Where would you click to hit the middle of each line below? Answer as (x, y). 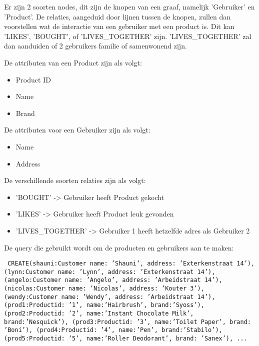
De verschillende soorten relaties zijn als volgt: (75, 180)
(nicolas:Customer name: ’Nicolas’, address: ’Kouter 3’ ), (104, 289)
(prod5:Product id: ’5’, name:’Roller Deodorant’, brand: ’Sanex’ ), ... (126, 338)
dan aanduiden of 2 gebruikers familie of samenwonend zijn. (95, 46)
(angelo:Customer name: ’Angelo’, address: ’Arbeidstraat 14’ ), (113, 280)
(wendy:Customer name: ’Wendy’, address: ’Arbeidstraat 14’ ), (110, 297)
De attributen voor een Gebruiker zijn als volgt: (77, 130)
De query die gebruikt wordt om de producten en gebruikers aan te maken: (119, 247)
